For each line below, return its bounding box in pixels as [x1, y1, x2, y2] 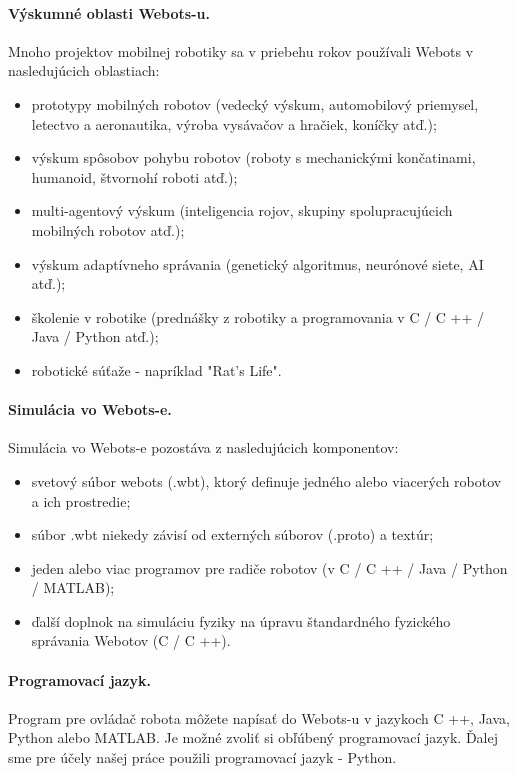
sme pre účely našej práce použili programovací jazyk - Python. [8, 747, 397, 768]
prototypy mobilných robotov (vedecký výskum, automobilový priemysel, [31, 93, 479, 114]
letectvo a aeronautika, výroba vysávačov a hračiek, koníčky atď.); [31, 113, 437, 134]
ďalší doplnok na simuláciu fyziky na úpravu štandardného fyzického [31, 610, 451, 631]
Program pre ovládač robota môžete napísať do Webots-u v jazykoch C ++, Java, [8, 707, 510, 728]
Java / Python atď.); [31, 326, 159, 347]
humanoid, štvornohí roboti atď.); [31, 166, 238, 187]
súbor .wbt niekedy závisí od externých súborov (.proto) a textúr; [31, 524, 434, 545]
